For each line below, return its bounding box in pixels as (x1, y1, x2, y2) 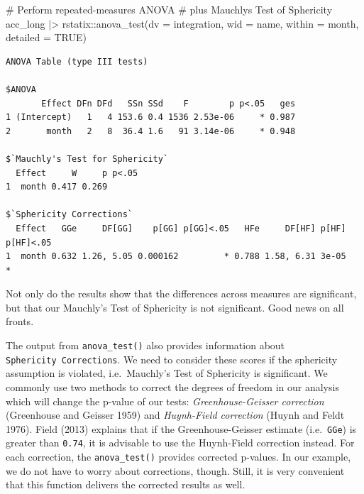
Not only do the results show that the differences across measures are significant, (6, 286, 357, 301)
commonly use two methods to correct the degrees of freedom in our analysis (6, 379, 339, 394)
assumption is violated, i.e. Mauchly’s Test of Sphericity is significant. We (6, 366, 328, 380)
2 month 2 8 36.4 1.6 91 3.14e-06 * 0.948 (6, 126, 296, 136)
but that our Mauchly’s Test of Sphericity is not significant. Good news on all (6, 300, 344, 314)
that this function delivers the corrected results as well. (6, 477, 246, 492)
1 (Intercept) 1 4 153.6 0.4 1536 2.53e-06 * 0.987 (6, 112, 296, 123)
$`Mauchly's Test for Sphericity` (6, 153, 169, 164)
